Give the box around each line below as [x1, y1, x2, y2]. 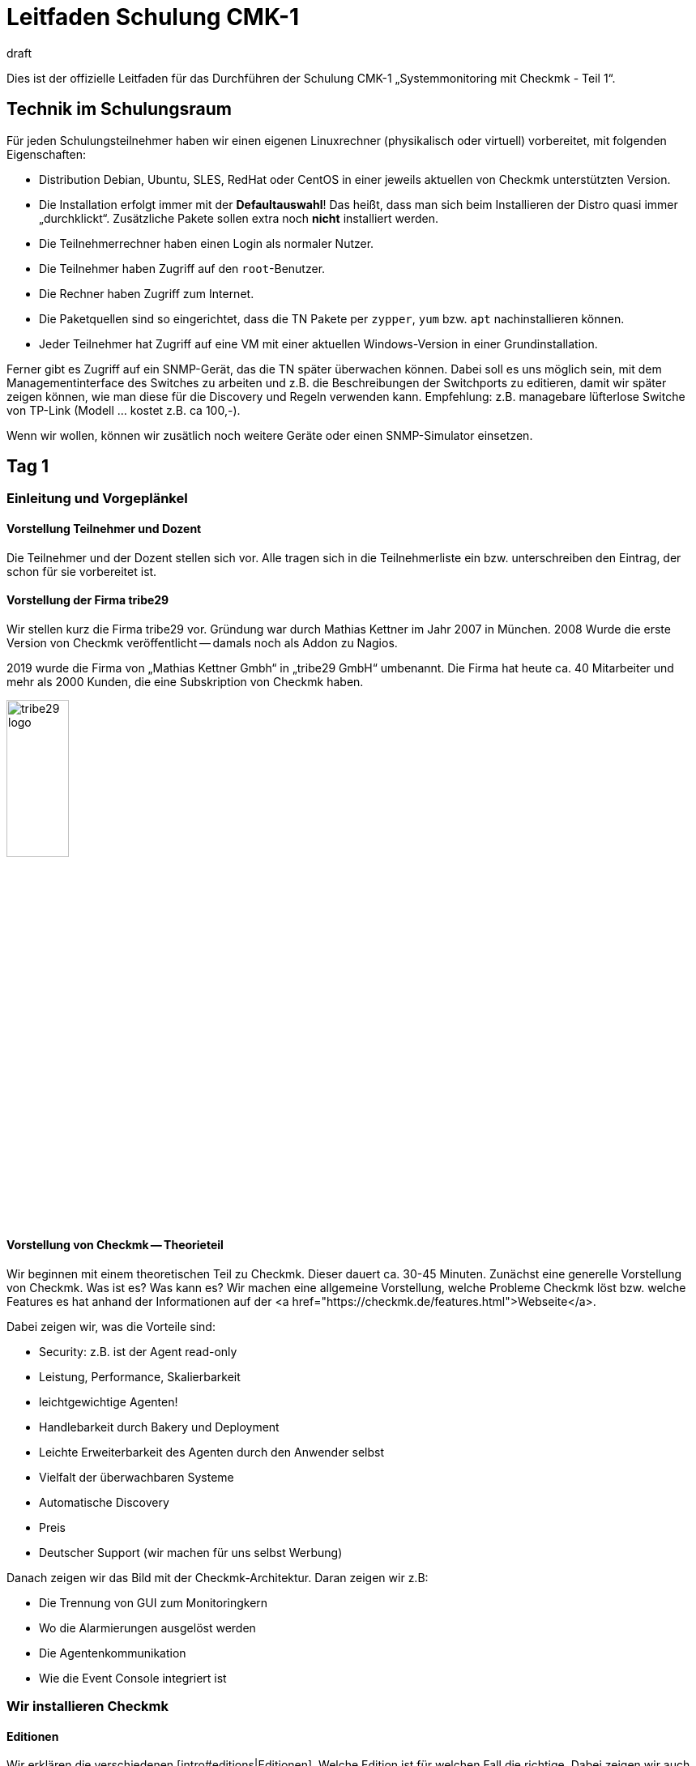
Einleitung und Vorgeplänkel [6, 490, 188, 507]
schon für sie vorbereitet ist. [6, 564, 157, 578]
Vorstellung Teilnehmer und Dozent [6, 522, 202, 536]
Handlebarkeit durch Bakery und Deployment [39, 1419, 280, 1434]
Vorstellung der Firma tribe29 [6, 593, 169, 608]
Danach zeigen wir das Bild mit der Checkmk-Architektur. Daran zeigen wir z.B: [6, 1570, 429, 1585]
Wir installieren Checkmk [6, 1698, 169, 1715]
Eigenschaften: [6, 147, 86, 161]
